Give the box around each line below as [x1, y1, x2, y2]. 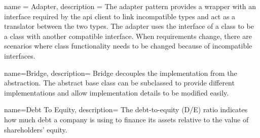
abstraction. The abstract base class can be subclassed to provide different [4, 77, 235, 88]
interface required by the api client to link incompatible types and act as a [4, 11, 236, 21]
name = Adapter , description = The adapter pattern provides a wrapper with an [4, 1, 256, 11]
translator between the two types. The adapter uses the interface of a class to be [4, 21, 254, 31]
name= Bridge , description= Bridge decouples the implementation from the [4, 67, 237, 78]
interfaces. [4, 50, 35, 61]
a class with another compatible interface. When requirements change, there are [4, 30, 252, 41]
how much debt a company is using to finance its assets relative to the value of [4, 114, 249, 124]
